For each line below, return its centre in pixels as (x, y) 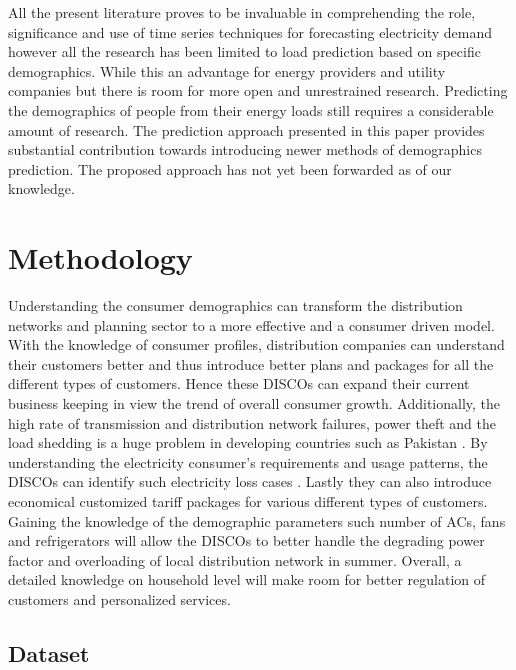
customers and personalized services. (119, 598)
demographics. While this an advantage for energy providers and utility (227, 70)
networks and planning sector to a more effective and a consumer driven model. (251, 324)
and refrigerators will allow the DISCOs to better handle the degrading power (246, 540)
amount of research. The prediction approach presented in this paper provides (246, 129)
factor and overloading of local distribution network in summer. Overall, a (235, 559)
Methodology (100, 257)
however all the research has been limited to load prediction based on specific (244, 51)
